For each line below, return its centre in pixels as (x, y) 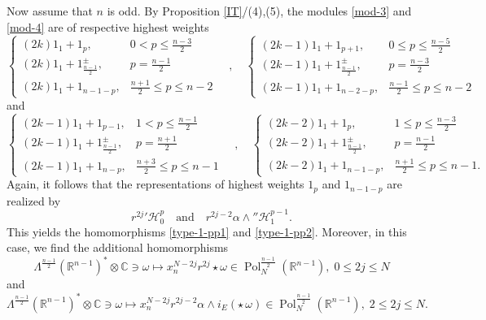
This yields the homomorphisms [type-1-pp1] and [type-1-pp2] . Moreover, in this (207, 231)
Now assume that (50, 11)
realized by (34, 200)
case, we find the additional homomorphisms (118, 247)
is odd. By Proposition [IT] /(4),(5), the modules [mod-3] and (259, 11)
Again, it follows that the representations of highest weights (155, 184)
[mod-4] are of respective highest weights (108, 26)
